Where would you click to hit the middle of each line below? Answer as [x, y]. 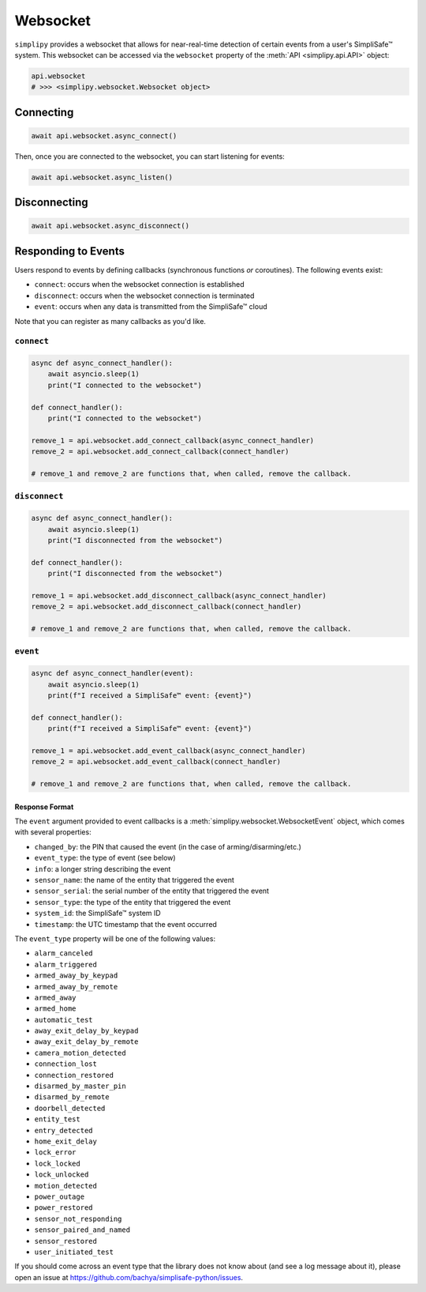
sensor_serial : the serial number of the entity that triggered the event [152, 891]
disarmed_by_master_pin [80, 1086]
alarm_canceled [64, 953]
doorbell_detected [70, 1108]
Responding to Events [70, 251]
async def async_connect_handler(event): [112, 673]
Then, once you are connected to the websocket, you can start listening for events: [150, 156]
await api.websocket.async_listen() [102, 177]
